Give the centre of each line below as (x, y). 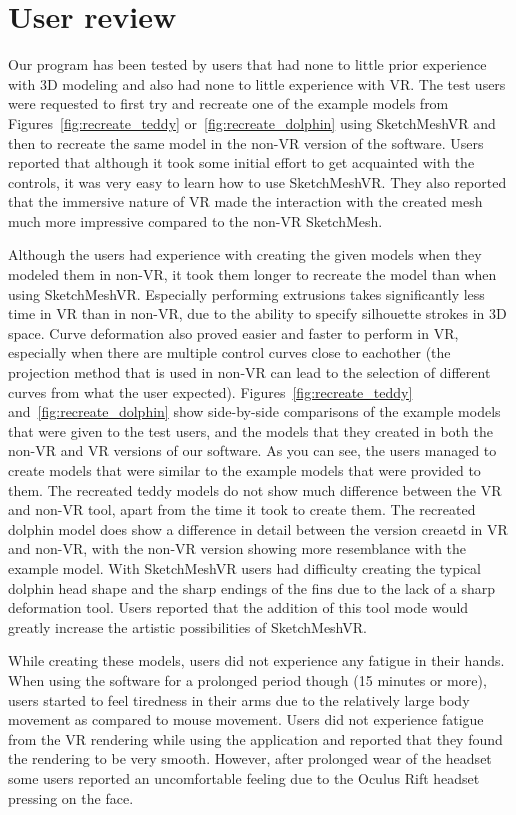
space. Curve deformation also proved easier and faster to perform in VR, (233, 332)
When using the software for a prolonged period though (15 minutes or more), (247, 679)
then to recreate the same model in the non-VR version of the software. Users (246, 142)
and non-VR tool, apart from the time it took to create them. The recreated (242, 509)
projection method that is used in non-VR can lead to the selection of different (249, 372)
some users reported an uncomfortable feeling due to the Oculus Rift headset (244, 777)
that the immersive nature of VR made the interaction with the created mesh (245, 201)
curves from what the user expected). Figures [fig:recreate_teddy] (210, 391)
